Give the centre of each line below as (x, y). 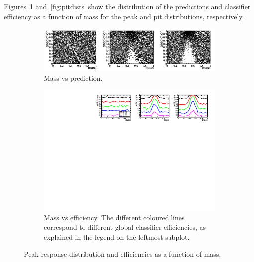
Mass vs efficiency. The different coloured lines (114, 217)
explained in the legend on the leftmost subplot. (117, 237)
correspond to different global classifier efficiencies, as (125, 227)
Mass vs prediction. (73, 77)
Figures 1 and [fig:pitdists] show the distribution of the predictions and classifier (127, 6)
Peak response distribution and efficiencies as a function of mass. (123, 253)
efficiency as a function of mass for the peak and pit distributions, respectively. (124, 16)
